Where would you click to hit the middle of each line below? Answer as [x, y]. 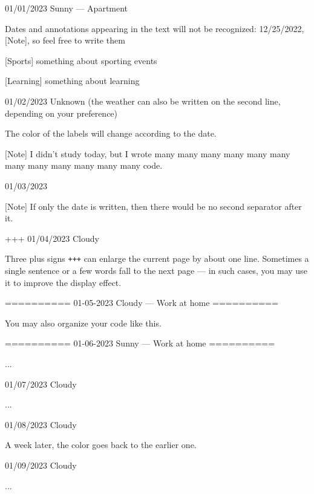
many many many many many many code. [84, 165]
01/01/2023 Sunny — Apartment [67, 8]
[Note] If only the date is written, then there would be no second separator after [153, 206]
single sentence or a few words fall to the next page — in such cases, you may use [156, 270]
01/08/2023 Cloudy [41, 424]
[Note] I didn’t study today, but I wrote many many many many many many [148, 153]
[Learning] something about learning [72, 81]
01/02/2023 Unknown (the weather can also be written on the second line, [143, 101]
